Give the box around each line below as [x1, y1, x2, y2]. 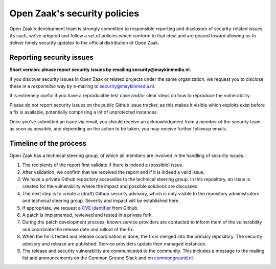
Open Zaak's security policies [9, 8, 140, 19]
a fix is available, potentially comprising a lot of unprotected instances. [9, 109, 158, 115]
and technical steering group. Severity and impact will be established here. [22, 197, 180, 204]
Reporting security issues [9, 53, 94, 62]
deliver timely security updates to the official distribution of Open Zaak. [9, 40, 159, 46]
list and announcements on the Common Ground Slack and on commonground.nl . [22, 255, 194, 261]
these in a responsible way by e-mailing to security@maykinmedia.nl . [9, 83, 155, 89]
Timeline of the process [9, 139, 87, 148]
